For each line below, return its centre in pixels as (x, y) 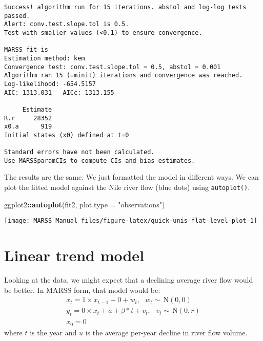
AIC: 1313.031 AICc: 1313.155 (59, 92)
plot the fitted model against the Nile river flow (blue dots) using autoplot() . (127, 187)
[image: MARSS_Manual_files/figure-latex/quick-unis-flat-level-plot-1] (131, 221)
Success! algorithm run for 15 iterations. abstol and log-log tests (125, 7)
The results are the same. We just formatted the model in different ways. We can (131, 177)
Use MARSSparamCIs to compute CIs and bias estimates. (100, 161)
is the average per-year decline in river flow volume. (166, 332)
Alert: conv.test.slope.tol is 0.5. (67, 24)
